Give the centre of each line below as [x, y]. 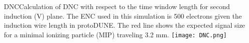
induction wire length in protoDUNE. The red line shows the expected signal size [124, 25]
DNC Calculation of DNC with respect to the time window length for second [117, 6]
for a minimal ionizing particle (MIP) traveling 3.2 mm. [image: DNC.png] [116, 34]
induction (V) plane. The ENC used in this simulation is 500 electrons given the [123, 16]
